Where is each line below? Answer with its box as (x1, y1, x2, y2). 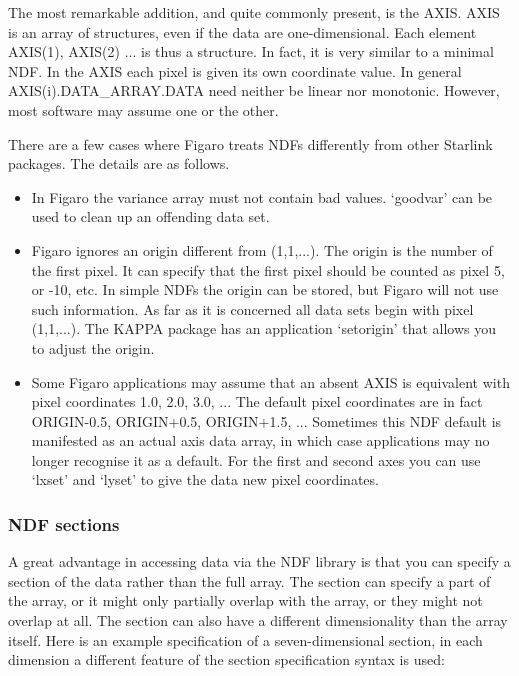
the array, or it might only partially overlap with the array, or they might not (8, 590, 483, 611)
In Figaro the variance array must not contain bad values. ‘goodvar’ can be (31, 186, 493, 207)
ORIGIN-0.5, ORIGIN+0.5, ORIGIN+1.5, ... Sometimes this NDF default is (31, 410, 502, 431)
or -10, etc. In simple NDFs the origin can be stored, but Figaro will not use (31, 279, 499, 300)
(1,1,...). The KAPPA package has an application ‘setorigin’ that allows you (31, 318, 497, 339)
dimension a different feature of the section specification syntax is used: (8, 649, 445, 670)
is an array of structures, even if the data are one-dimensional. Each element (8, 21, 477, 42)
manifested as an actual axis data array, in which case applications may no (31, 430, 490, 451)
